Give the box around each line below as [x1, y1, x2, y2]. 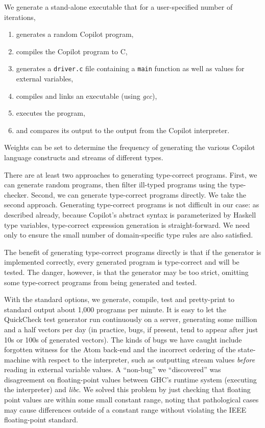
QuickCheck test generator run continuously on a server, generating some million [4, 314, 257, 325]
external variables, [16, 73, 74, 84]
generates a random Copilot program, [16, 29, 134, 39]
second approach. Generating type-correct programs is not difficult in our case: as [4, 199, 259, 210]
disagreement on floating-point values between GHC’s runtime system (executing [4, 374, 257, 384]
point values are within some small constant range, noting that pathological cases [4, 394, 259, 405]
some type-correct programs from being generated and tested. [4, 276, 197, 287]
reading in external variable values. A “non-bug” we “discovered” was [4, 364, 221, 375]
